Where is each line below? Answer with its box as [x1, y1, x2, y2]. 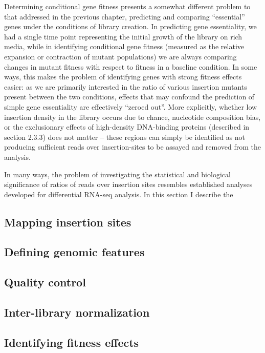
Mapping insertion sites [4, 214, 131, 230]
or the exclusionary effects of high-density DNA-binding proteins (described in [4, 121, 250, 132]
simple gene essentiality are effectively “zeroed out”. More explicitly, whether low [4, 101, 257, 112]
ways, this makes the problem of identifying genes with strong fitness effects [4, 71, 242, 82]
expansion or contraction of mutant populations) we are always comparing [4, 51, 237, 61]
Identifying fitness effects [4, 334, 139, 350]
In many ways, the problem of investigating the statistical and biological [4, 169, 231, 179]
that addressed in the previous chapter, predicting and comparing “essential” [4, 11, 245, 22]
